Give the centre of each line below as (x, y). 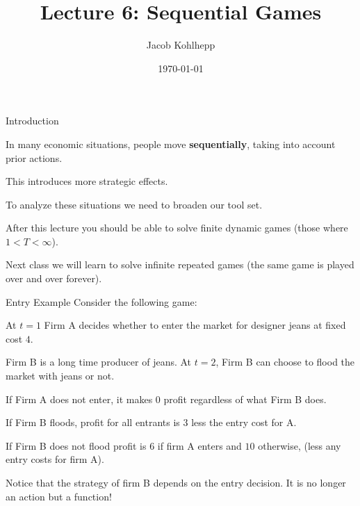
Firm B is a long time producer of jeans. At (99, 362)
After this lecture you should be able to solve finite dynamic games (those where (177, 228)
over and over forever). (54, 278)
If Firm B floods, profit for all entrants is (93, 422)
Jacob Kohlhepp (181, 45)
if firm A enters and (199, 445)
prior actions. (34, 157)
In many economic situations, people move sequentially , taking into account (171, 144)
